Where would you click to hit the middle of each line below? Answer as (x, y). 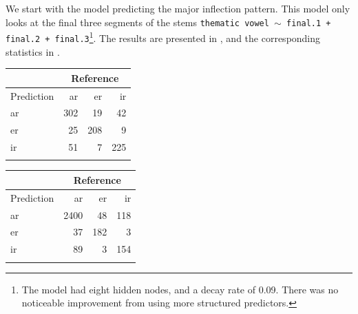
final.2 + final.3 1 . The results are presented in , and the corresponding (163, 37)
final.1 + (309, 23)
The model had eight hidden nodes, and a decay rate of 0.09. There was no (180, 289)
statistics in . (33, 51)
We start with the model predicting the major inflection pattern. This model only (178, 8)
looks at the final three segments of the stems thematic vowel (137, 22)
